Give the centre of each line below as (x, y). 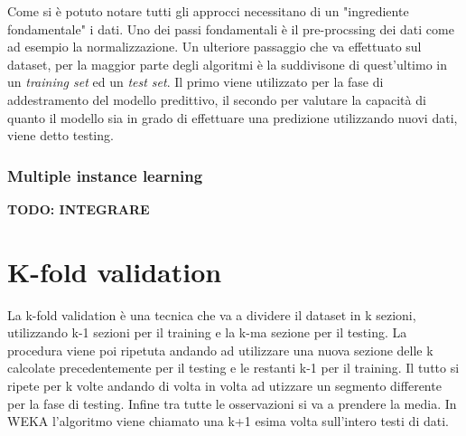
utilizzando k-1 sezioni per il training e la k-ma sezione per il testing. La (207, 332)
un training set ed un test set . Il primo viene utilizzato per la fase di (196, 82)
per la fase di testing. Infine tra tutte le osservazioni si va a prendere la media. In (232, 403)
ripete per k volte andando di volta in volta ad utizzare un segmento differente (224, 386)
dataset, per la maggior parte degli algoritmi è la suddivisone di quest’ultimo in (227, 64)
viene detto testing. (61, 135)
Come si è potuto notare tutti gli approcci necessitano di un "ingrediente (208, 11)
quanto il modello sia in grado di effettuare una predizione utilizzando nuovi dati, (233, 117)
